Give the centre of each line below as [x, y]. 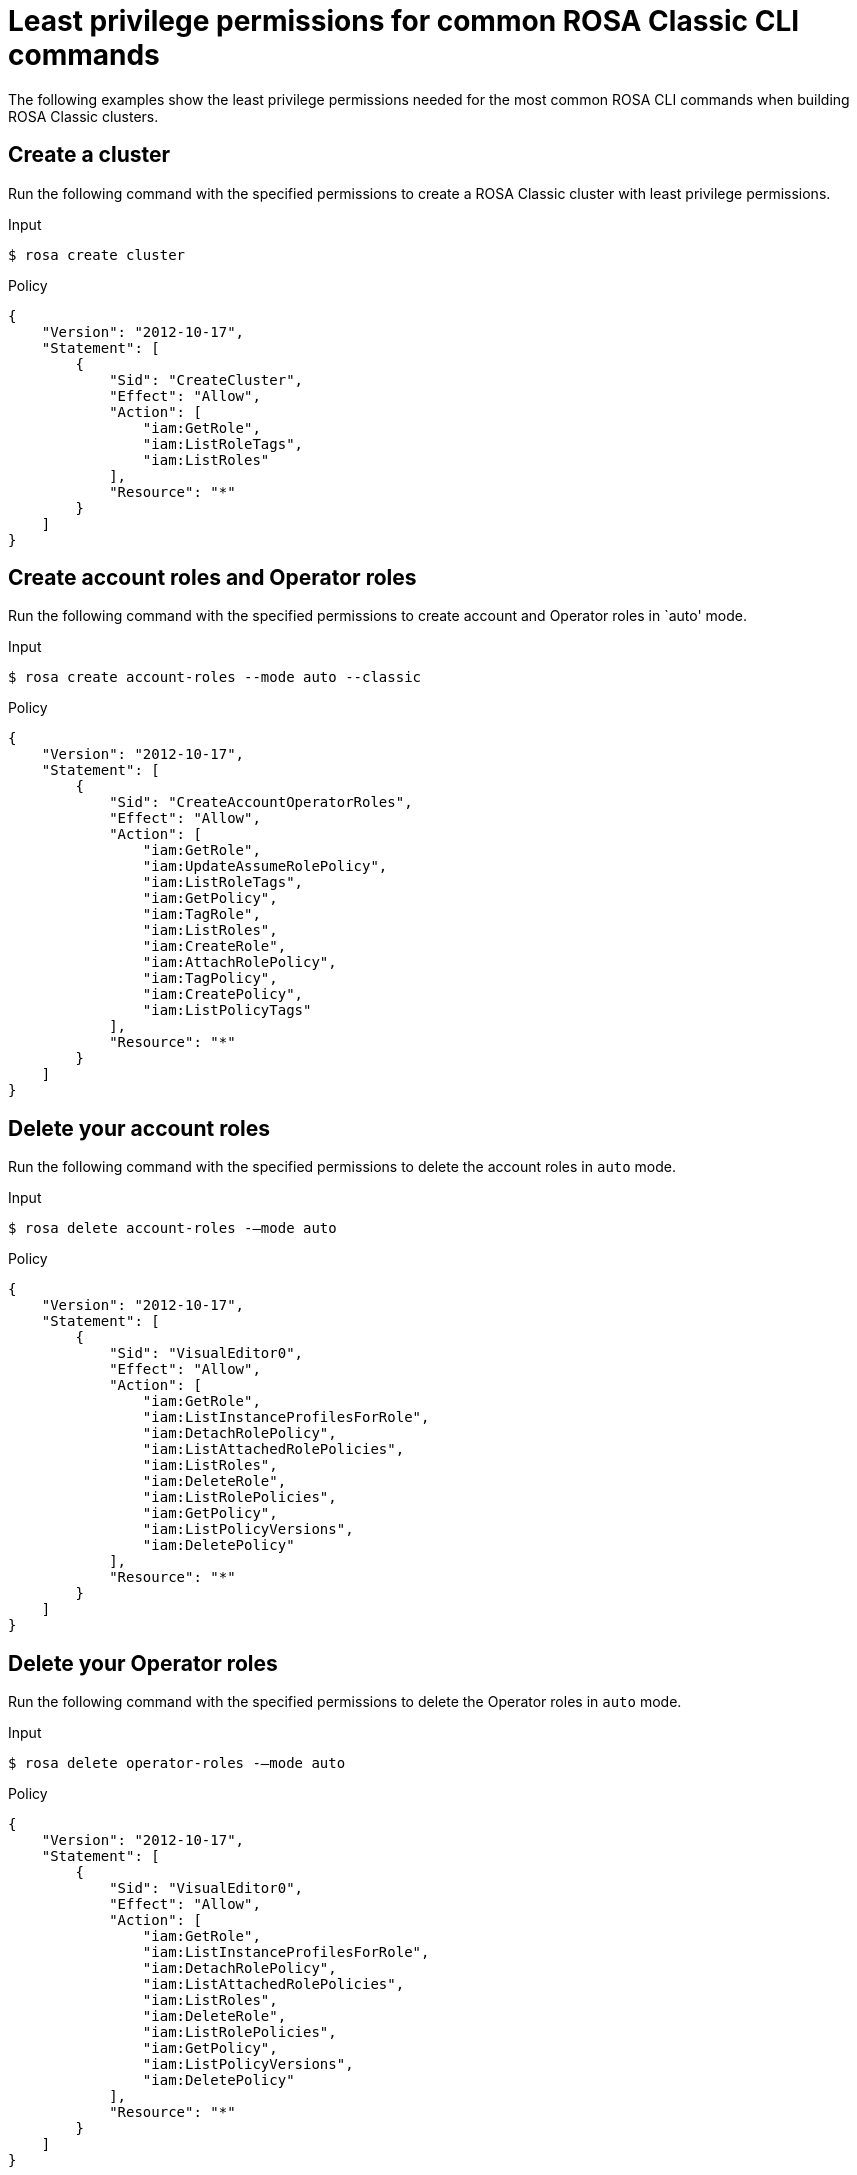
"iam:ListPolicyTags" [227, 1010]
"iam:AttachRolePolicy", [239, 962]
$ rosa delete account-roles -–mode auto [172, 1228]
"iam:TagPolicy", [210, 978]
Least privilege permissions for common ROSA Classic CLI [404, 21]
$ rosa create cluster [97, 254]
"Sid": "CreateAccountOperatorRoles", [261, 802]
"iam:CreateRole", [214, 946]
